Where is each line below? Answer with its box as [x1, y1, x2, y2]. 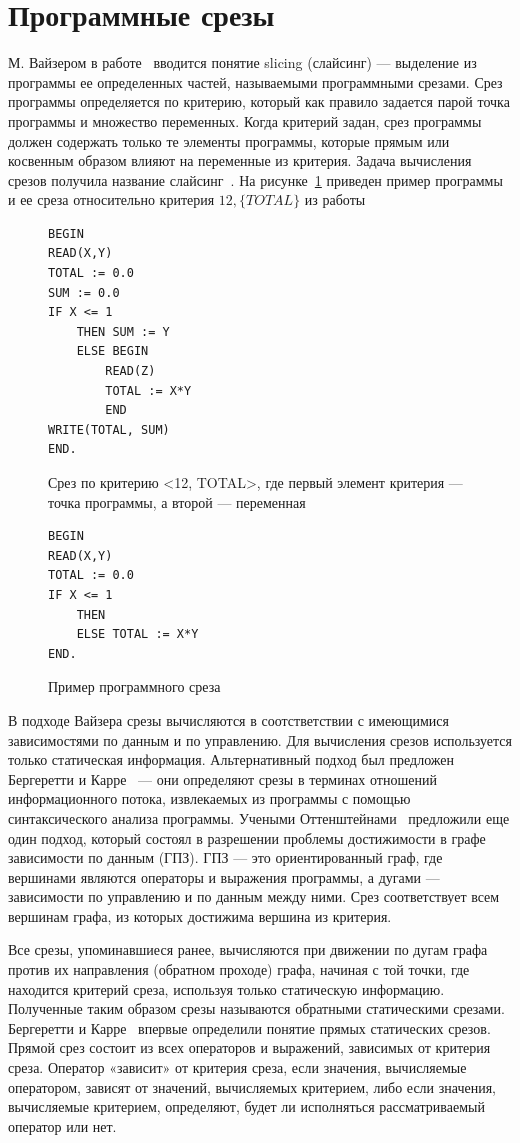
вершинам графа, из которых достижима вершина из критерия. [8, 905, 392, 926]
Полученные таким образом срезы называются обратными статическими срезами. [8, 998, 505, 1019]
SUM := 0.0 [48, 285, 120, 300]
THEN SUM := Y [76, 324, 170, 339]
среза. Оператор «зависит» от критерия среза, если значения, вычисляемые [8, 1057, 467, 1078]
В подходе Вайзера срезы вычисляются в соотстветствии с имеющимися [8, 709, 449, 730]
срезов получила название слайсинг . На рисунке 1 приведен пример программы [8, 169, 503, 190]
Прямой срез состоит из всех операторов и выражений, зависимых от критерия [8, 1037, 491, 1058]
